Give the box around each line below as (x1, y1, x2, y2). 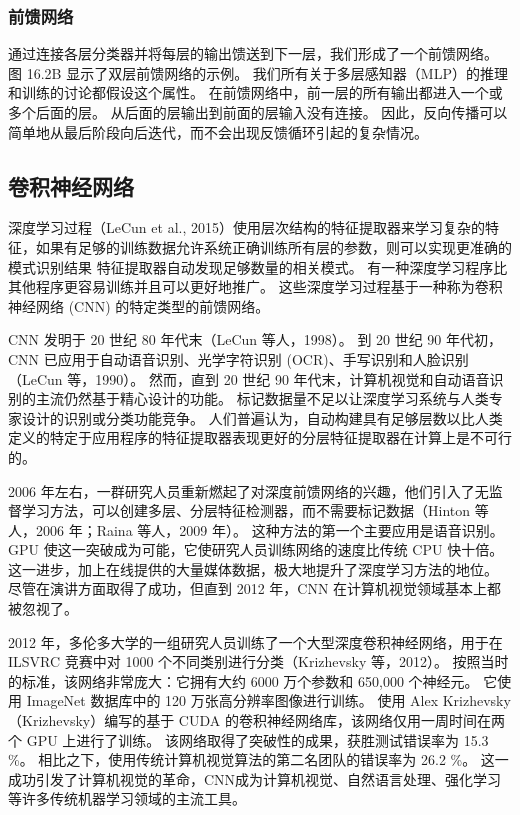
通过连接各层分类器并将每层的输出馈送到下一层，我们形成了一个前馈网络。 (8, 43, 498, 64)
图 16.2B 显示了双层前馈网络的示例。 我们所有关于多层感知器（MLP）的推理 (8, 62, 508, 83)
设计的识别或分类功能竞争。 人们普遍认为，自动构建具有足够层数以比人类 (21, 407, 503, 428)
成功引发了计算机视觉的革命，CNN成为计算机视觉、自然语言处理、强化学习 (8, 768, 502, 789)
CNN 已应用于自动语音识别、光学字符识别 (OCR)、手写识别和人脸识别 (8, 348, 469, 369)
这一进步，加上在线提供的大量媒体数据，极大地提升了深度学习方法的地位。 (8, 558, 498, 579)
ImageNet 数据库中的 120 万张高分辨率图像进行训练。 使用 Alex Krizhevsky (26, 690, 511, 711)
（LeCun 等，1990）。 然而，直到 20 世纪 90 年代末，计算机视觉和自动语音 (8, 368, 490, 389)
